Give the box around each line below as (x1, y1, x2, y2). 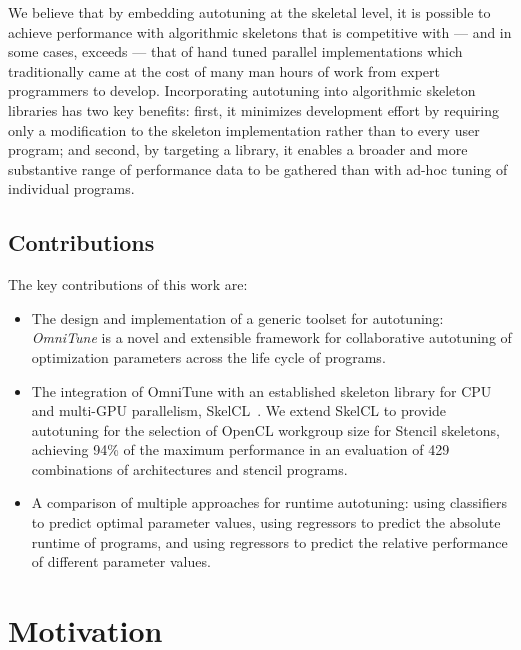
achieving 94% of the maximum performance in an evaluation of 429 (31, 439, 450, 460)
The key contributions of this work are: (8, 274, 248, 295)
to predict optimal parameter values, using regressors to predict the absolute (31, 512, 501, 533)
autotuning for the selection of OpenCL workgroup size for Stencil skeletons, (31, 419, 500, 440)
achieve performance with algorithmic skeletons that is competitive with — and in (8, 21, 512, 42)
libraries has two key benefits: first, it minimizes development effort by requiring (8, 99, 499, 120)
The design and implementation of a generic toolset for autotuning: (31, 307, 444, 328)
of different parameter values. (31, 551, 211, 572)
